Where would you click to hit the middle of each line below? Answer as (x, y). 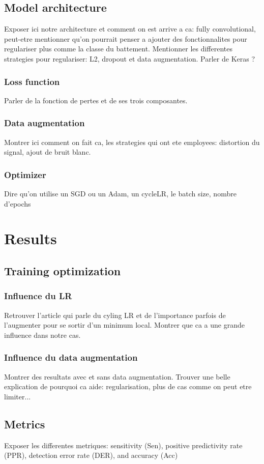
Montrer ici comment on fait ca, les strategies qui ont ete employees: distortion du (132, 142)
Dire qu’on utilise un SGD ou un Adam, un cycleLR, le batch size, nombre (120, 194)
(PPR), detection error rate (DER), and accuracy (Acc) (91, 455)
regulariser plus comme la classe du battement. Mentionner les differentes (118, 49)
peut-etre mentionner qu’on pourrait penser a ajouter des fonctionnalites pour (126, 38)
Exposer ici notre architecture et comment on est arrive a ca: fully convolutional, (130, 29)
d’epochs (18, 203)
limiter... (18, 396)
